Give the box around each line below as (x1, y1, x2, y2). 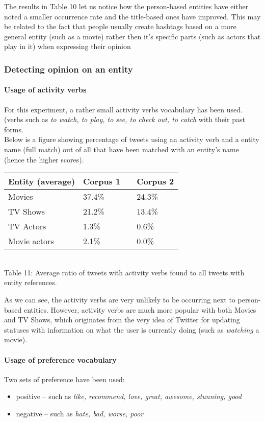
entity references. (4, 277, 57, 288)
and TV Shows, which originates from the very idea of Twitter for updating (4, 314, 240, 325)
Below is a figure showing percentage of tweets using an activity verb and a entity (4, 134, 259, 145)
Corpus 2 (137, 175, 174, 187)
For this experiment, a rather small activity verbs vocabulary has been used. (4, 104, 243, 114)
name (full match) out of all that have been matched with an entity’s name (4, 144, 239, 154)
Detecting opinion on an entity (4, 62, 133, 75)
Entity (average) (8, 175, 75, 187)
